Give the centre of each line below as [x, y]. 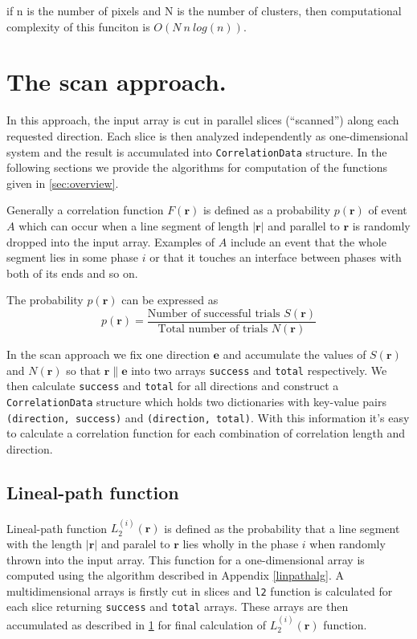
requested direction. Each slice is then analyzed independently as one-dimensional [207, 135]
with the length [45, 543]
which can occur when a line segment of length [134, 225]
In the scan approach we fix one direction [108, 354]
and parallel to [304, 225]
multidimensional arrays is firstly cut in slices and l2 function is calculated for [200, 590]
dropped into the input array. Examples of [111, 241]
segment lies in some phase [72, 257]
